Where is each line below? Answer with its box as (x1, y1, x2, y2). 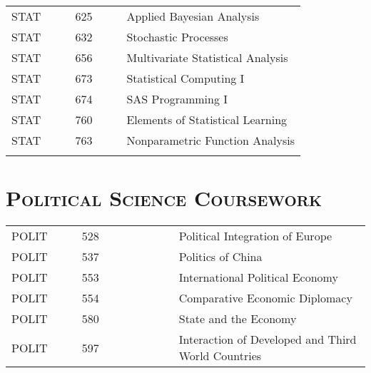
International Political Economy (178, 269, 338, 286)
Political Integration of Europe (178, 228, 332, 245)
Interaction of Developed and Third (178, 331, 357, 348)
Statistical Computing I (126, 70, 245, 86)
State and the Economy (178, 310, 297, 327)
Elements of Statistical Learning (126, 111, 288, 128)
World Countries (178, 347, 262, 364)
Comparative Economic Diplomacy (178, 290, 352, 307)
